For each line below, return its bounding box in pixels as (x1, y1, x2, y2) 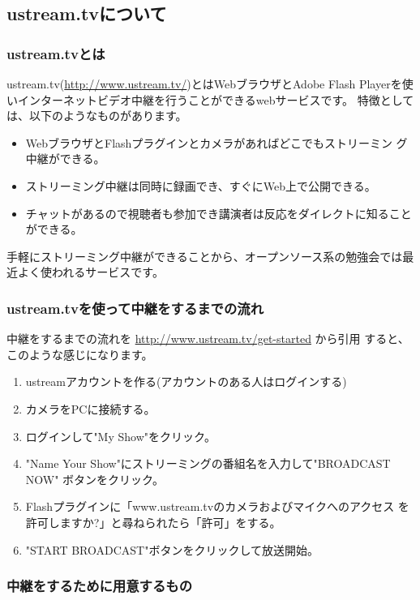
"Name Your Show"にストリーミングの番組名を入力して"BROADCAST (25, 455, 391, 472)
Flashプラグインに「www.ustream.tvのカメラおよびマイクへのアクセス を (25, 498, 409, 515)
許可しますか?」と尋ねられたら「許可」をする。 (25, 513, 281, 530)
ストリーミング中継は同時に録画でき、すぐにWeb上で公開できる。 (25, 177, 376, 194)
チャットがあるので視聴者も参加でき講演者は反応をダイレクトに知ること (25, 204, 412, 221)
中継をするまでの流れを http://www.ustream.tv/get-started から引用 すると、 (6, 330, 409, 347)
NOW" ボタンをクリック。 (25, 470, 164, 487)
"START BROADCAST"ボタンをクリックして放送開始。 (25, 541, 319, 558)
